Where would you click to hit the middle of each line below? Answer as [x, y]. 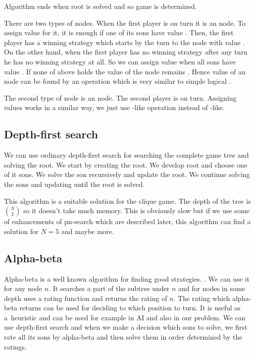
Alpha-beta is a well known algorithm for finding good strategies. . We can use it [127, 278]
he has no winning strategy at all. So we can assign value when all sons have [120, 61]
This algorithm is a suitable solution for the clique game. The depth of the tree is [127, 201]
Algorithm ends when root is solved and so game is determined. [101, 6]
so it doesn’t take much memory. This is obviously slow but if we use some [136, 210]
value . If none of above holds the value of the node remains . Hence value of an [125, 71]
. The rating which [202, 298]
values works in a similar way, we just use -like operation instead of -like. [114, 107]
